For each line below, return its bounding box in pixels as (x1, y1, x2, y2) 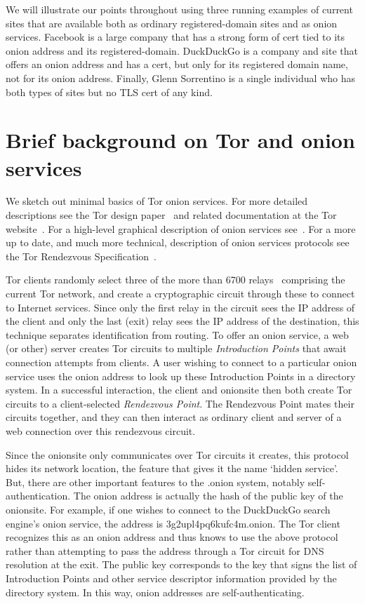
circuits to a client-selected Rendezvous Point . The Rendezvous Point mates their (6, 396, 354, 410)
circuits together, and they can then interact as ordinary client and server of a (6, 410, 342, 424)
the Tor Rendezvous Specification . (6, 248, 157, 263)
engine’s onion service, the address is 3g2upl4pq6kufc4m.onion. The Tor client (6, 516, 340, 530)
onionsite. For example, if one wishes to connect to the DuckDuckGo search (6, 502, 331, 516)
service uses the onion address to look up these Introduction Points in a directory (6, 368, 356, 383)
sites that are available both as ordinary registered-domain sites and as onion (6, 15, 338, 30)
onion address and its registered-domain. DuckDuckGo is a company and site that (6, 43, 358, 58)
